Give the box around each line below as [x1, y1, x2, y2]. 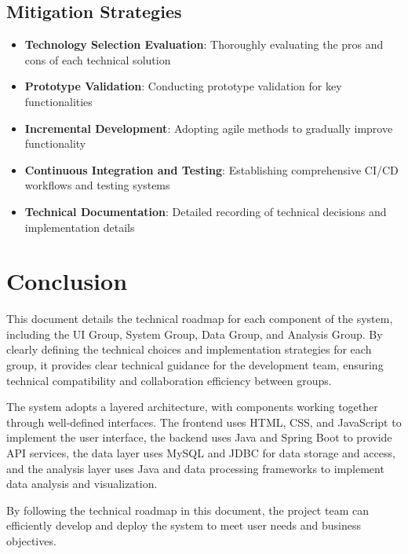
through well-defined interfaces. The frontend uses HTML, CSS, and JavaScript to [6, 413, 402, 430]
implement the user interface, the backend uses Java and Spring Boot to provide [6, 429, 392, 446]
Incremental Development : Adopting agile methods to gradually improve [24, 119, 393, 136]
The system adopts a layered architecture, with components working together [6, 398, 378, 415]
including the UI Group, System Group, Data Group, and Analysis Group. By [6, 325, 383, 342]
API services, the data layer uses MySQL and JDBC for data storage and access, [6, 445, 395, 461]
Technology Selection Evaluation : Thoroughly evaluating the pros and [24, 36, 384, 53]
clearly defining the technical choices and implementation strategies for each [6, 341, 372, 358]
